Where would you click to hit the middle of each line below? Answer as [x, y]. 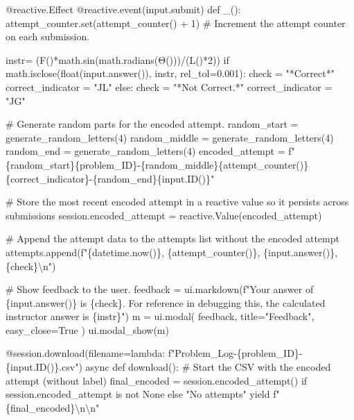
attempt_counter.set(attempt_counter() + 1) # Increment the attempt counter [176, 23]
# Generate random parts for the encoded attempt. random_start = [152, 124]
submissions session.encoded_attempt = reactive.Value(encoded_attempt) [164, 215]
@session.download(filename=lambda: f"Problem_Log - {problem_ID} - [154, 353]
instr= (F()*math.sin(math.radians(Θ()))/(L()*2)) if [117, 59]
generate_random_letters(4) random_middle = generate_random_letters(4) [170, 137]
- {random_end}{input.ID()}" [152, 178]
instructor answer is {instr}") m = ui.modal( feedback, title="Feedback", [160, 316]
